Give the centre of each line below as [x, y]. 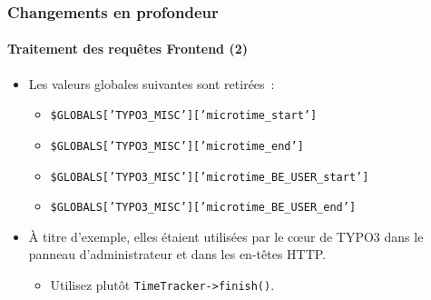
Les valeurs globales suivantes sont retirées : [152, 83]
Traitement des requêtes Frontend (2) [127, 49]
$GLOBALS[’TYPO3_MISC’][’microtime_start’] [184, 116]
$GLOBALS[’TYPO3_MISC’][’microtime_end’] [177, 146]
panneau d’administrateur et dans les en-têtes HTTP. [177, 254]
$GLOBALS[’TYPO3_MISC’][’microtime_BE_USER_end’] [203, 208]
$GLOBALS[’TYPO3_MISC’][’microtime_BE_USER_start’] [210, 177]
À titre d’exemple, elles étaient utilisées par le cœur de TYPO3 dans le [226, 236]
